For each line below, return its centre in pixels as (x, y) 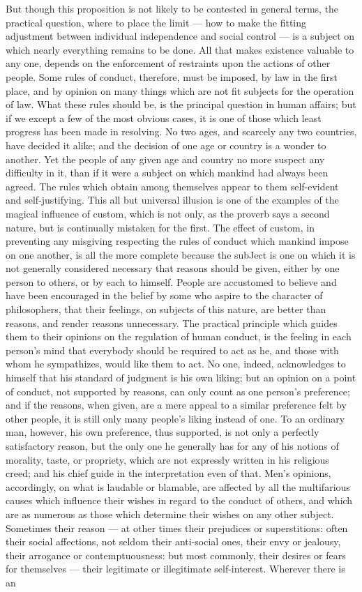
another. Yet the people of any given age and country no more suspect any (165, 159)
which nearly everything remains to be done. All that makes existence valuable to (180, 49)
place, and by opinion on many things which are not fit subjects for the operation (180, 90)
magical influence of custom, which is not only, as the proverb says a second (168, 213)
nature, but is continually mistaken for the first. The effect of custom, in (160, 227)
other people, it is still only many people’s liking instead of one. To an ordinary (175, 418)
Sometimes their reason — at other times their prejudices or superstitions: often (177, 528)
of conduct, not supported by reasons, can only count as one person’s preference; (178, 391)
